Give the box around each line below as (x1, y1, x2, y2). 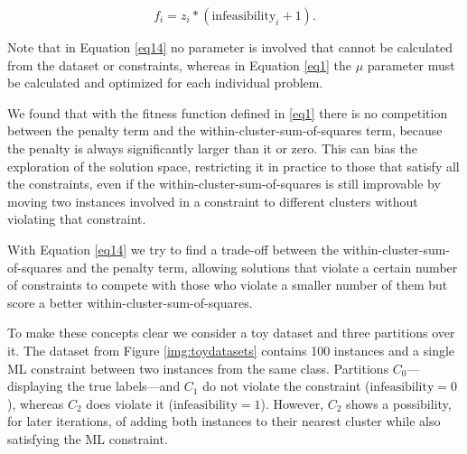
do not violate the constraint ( (202, 376, 370, 395)
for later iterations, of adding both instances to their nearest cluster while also (7, 412, 441, 431)
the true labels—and (67, 376, 181, 395)
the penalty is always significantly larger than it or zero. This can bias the (7, 138, 417, 157)
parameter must (367, 55, 455, 74)
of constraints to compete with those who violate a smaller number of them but (7, 275, 448, 294)
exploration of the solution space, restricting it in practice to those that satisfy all (7, 156, 460, 175)
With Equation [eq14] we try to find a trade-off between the (7, 239, 340, 258)
